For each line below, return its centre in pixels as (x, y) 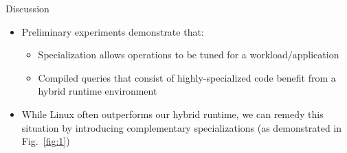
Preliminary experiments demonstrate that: (113, 31)
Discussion (27, 8)
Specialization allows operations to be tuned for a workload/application (189, 55)
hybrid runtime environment (98, 91)
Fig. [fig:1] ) (46, 141)
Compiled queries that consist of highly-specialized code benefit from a (187, 77)
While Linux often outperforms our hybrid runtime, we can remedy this (172, 114)
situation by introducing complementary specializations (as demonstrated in (182, 127)
